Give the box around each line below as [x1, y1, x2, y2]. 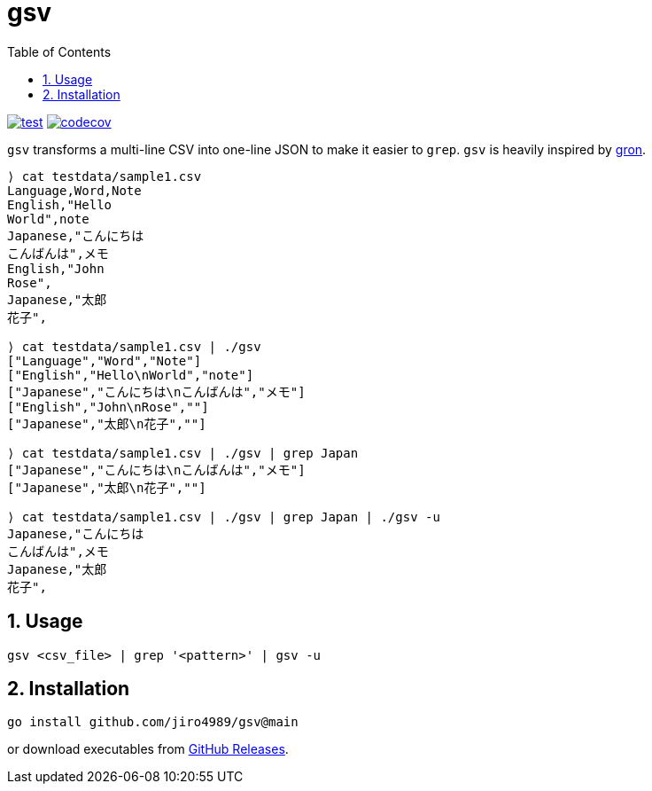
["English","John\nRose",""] [7, 399, 209, 414]
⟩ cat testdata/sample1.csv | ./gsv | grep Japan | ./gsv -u [7, 509, 440, 524]
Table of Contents [7, 43, 112, 59]
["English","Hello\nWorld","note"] [7, 367, 254, 382]
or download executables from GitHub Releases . [7, 741, 289, 757]
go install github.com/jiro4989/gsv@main [7, 715, 299, 730]
